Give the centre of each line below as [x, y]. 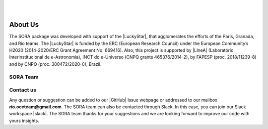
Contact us [23, 90]
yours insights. [24, 121]
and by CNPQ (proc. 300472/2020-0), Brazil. [55, 64]
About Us [24, 25]
